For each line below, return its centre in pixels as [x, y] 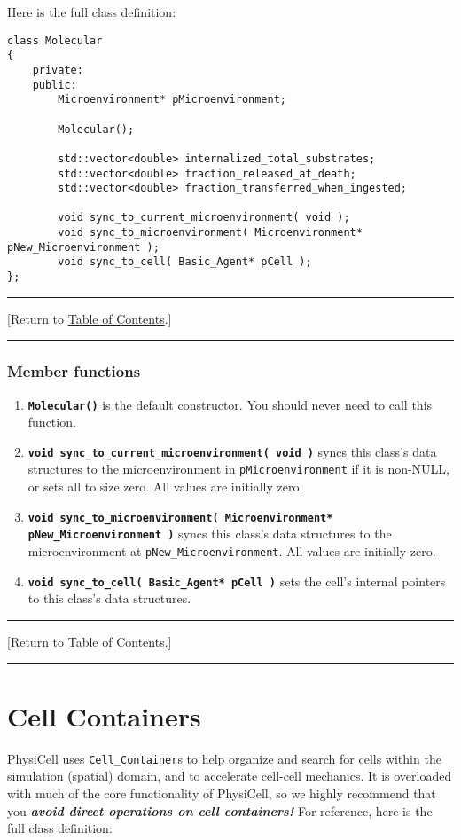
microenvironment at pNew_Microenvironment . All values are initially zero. [232, 551]
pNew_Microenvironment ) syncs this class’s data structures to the [210, 534]
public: [55, 85]
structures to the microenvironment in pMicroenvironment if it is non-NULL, [239, 469]
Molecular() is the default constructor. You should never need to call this [230, 404]
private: [58, 70]
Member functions [74, 371]
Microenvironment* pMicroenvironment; [172, 100]
